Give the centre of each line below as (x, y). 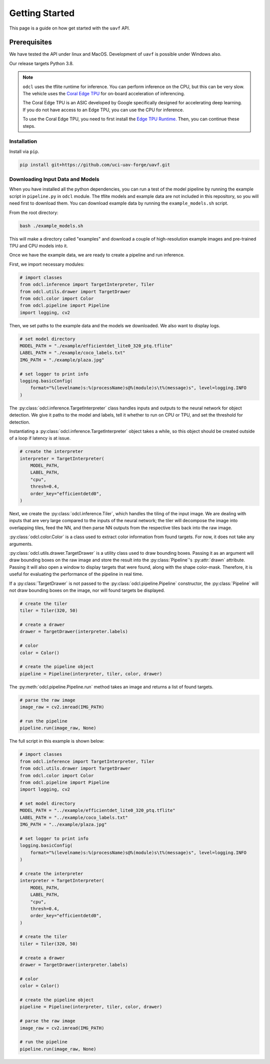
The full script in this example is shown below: (57, 741)
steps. (29, 126)
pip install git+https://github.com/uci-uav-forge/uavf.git (95, 165)
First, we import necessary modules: (47, 264)
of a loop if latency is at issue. (40, 438)
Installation (23, 141)
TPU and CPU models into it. (39, 246)
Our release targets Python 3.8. (41, 63)
